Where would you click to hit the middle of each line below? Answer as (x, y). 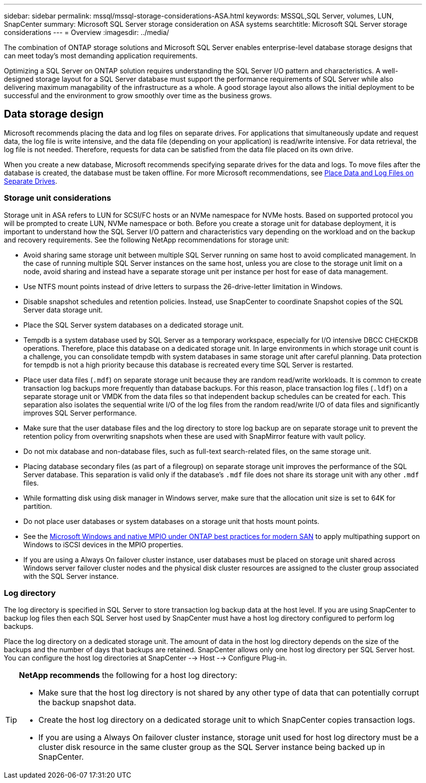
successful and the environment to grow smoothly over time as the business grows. (138, 96)
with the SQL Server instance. (71, 576)
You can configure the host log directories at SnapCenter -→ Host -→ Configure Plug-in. (146, 658)
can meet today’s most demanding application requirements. (101, 56)
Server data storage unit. (63, 310)
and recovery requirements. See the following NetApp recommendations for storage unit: (147, 240)
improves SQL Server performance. (80, 413)
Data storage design (54, 114)
